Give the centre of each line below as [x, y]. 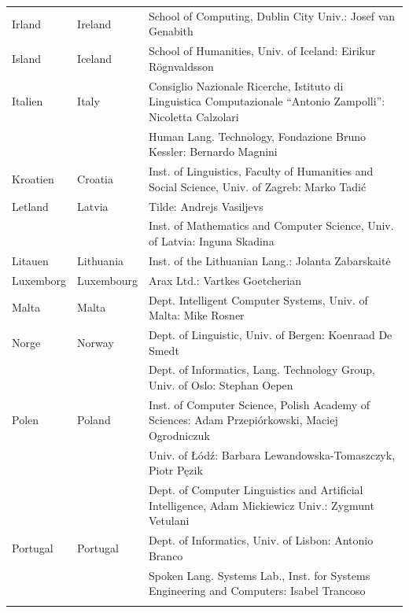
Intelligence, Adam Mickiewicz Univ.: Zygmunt [261, 505]
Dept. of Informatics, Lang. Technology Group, [262, 369]
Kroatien [33, 178]
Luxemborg [39, 280]
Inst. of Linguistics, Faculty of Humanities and [261, 171]
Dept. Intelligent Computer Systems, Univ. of [258, 299]
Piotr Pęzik [175, 470]
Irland [27, 23]
